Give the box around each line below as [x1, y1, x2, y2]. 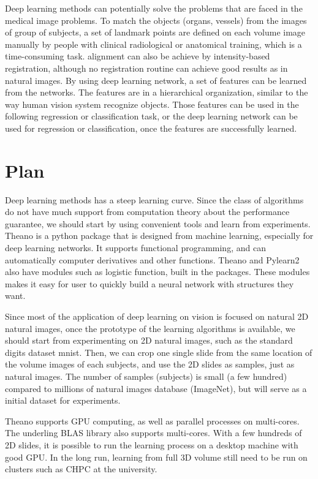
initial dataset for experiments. [5, 394, 121, 407]
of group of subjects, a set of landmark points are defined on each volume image [5, 26, 306, 39]
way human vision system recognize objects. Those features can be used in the [5, 97, 299, 110]
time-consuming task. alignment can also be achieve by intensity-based [5, 50, 270, 62]
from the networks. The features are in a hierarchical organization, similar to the [5, 86, 308, 99]
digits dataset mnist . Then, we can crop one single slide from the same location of [5, 345, 312, 358]
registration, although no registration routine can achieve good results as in [5, 61, 288, 74]
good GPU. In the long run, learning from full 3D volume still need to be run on [5, 450, 308, 463]
